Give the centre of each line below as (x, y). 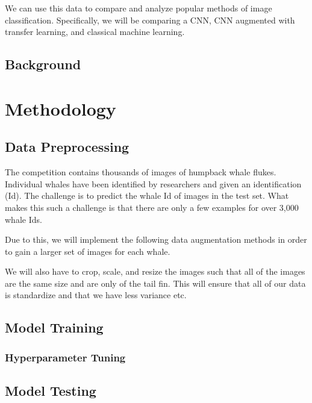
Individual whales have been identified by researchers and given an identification (153, 183)
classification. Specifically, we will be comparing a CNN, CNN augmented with (150, 20)
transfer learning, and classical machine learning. (95, 32)
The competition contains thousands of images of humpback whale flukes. (141, 172)
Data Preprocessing (67, 147)
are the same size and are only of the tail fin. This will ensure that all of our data (155, 283)
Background (43, 64)
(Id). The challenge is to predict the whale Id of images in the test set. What (147, 195)
